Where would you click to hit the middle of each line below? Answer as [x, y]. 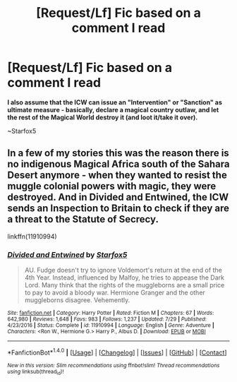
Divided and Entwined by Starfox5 [67, 254]
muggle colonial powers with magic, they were [112, 186]
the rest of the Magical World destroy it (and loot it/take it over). [103, 117]
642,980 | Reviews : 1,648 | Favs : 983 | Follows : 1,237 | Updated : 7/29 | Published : [107, 319]
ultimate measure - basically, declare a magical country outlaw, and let [113, 109]
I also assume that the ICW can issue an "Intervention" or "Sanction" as [115, 102]
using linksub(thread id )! [36, 372]
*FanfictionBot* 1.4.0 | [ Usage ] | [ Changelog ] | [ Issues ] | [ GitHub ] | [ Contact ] [117, 352]
